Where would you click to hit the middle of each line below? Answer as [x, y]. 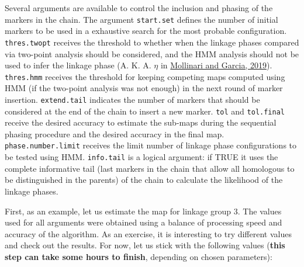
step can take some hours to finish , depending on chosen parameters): [139, 256]
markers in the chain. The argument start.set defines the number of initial [141, 19]
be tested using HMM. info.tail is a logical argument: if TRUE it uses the [141, 157]
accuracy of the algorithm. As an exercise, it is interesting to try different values [148, 233]
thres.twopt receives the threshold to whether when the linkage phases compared [152, 42]
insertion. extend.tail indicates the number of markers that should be [132, 99]
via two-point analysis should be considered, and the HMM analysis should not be [152, 53]
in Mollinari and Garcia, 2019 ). [216, 65]
